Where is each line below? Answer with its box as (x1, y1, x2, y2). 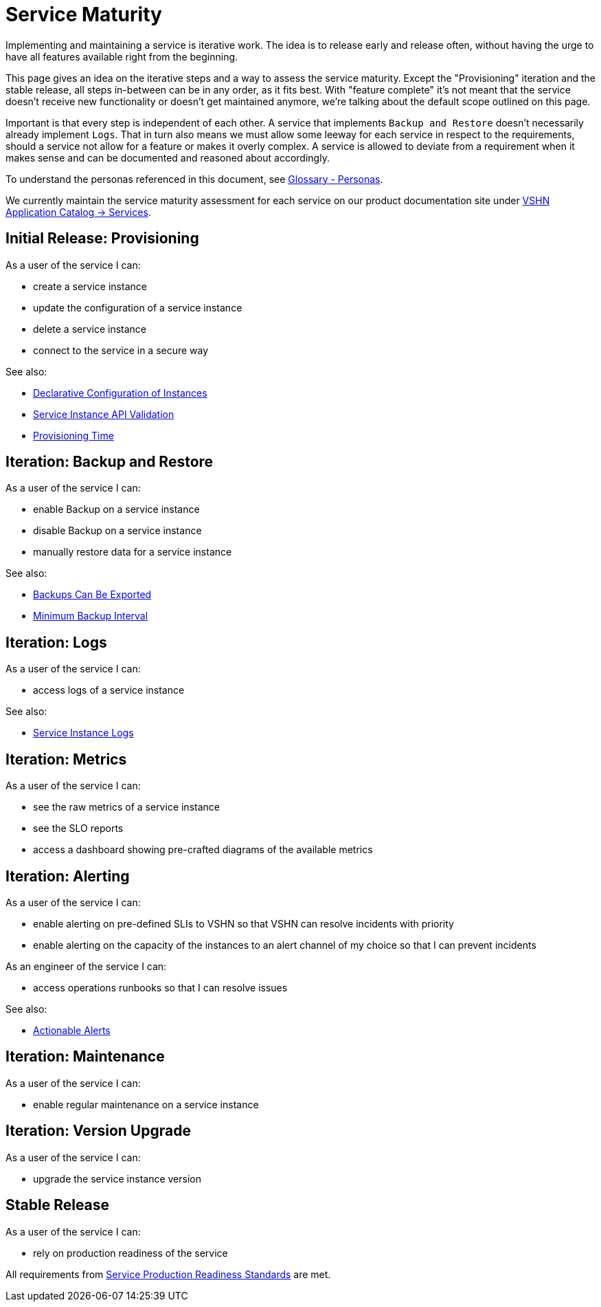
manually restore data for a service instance (33, 546, 232, 558)
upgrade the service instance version (33, 1172, 201, 1185)
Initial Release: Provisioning (5, 230, 199, 248)
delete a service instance (33, 322, 147, 335)
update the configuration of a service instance (33, 301, 242, 314)
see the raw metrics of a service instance (33, 801, 220, 813)
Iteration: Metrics (5, 750, 127, 768)
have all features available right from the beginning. (5, 50, 238, 63)
